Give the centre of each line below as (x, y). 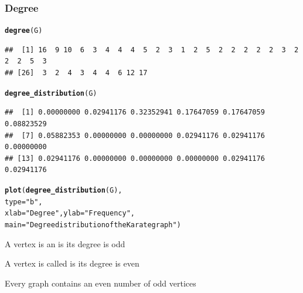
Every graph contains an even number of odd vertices (101, 283)
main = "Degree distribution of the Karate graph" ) (93, 225)
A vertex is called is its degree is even (72, 263)
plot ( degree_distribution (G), (64, 190)
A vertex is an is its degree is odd (65, 243)
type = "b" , (24, 202)
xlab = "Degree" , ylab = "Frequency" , (70, 213)
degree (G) (24, 31)
